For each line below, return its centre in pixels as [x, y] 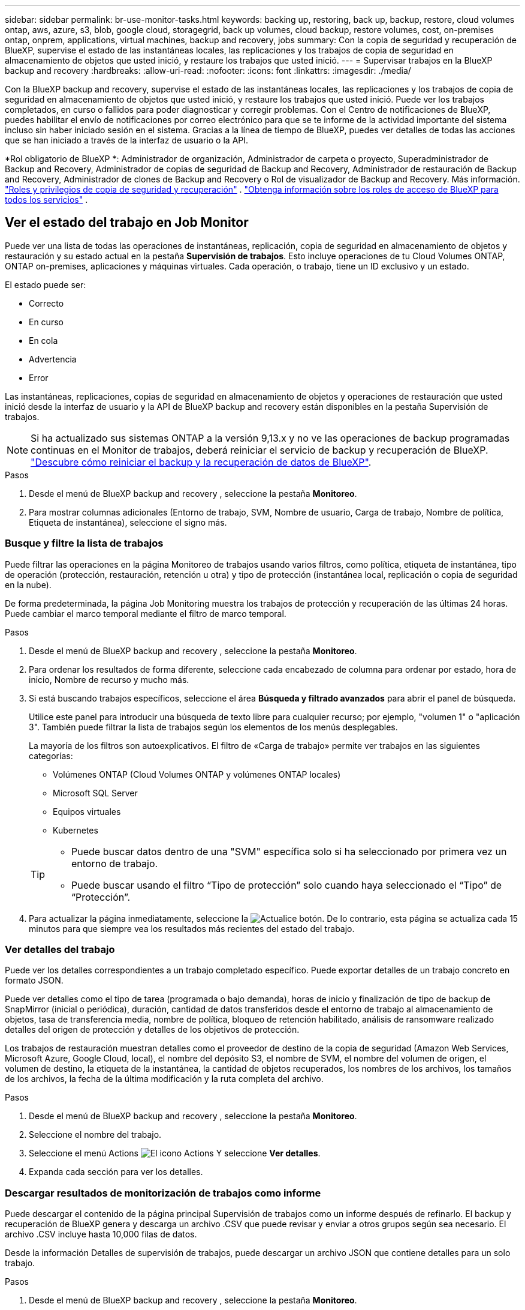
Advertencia [53, 359]
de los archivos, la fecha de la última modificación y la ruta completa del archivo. [164, 1079]
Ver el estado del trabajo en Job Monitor [127, 223]
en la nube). [28, 584]
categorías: [51, 756]
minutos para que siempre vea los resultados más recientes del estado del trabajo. [192, 928]
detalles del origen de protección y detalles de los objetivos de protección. [152, 1030]
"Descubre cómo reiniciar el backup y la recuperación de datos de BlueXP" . [201, 462]
